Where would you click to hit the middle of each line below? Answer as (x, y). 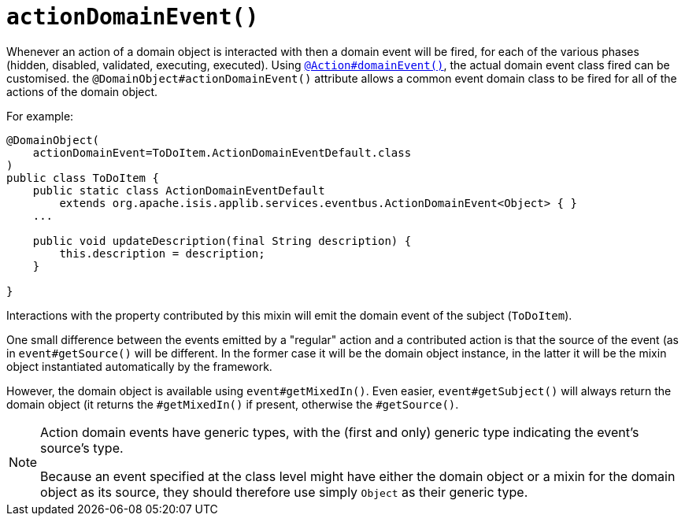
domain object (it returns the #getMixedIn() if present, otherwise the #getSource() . (233, 404)
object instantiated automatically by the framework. (139, 366)
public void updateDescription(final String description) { (222, 241)
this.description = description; (162, 253)
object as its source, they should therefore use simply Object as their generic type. (284, 492)
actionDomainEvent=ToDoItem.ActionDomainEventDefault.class (222, 152)
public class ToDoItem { (83, 178)
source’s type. (82, 448)
